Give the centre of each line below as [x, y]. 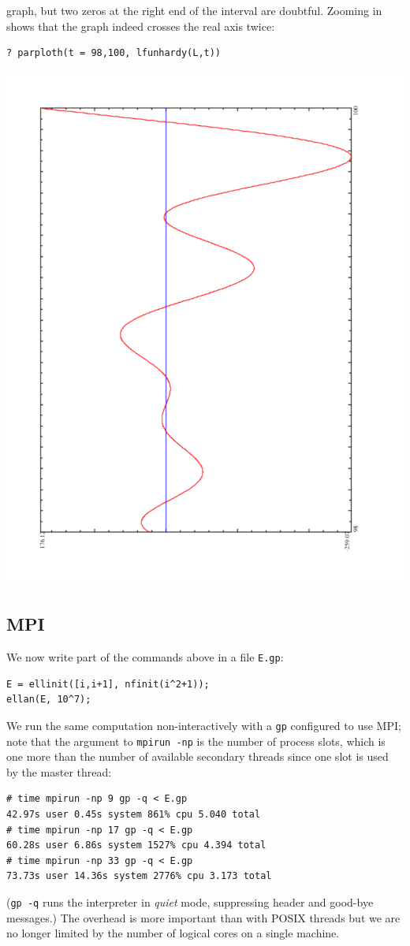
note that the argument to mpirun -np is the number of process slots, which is [196, 741]
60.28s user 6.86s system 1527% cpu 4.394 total [136, 845]
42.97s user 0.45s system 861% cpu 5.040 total [134, 814]
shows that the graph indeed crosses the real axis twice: [141, 26]
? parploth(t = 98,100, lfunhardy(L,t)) [114, 53]
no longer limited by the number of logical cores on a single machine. [173, 933]
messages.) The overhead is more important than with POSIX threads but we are [203, 917]
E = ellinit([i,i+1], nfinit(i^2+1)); [108, 684]
